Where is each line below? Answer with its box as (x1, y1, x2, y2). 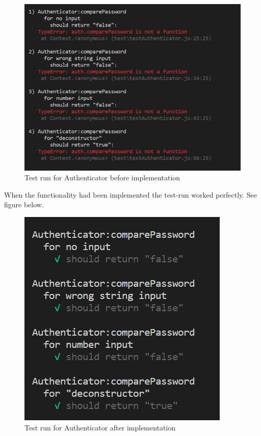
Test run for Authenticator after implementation (24, 422, 176, 432)
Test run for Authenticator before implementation (24, 172, 180, 183)
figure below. (4, 199, 44, 210)
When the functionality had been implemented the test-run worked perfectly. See (4, 189, 257, 200)
